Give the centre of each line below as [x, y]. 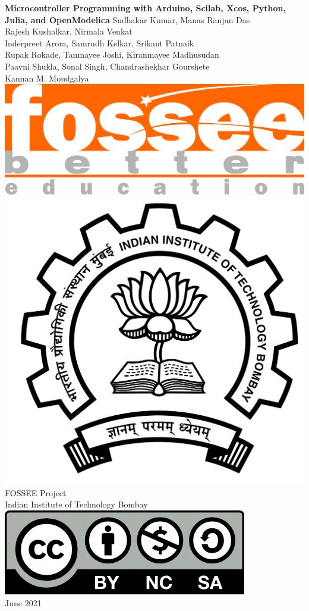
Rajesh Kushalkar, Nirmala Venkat [69, 31]
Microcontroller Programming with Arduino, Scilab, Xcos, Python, [145, 8]
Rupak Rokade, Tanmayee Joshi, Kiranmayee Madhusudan [112, 54]
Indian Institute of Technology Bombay [76, 504]
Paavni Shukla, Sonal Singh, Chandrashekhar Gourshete [107, 66]
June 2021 [23, 602]
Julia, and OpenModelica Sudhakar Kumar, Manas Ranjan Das [127, 19]
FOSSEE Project [36, 492]
